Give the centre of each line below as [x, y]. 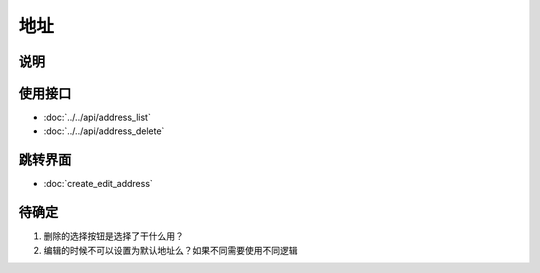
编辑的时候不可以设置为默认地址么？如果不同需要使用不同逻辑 [170, 250]
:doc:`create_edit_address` [98, 184]
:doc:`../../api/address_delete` [104, 131]
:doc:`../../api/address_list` [97, 117]
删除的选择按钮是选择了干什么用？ [113, 236]
